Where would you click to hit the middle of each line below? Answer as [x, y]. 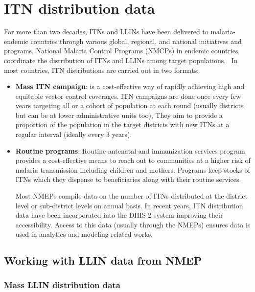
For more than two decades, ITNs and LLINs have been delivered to [106, 32]
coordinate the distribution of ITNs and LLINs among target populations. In [121, 60]
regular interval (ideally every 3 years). [74, 134]
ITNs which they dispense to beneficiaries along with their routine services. [128, 179]
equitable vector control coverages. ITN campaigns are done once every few [128, 96]
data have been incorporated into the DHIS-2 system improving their [119, 215]
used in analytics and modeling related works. [84, 234]
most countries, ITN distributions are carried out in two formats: [102, 70]
